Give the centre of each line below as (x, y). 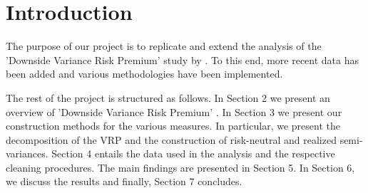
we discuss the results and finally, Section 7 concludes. (124, 181)
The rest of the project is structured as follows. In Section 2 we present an (168, 97)
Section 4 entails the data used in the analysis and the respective (193, 153)
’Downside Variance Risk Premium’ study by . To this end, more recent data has (182, 59)
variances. (27, 153)
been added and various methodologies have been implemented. (144, 74)
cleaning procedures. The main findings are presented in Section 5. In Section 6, (180, 167)
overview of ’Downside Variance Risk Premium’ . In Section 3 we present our (174, 111)
